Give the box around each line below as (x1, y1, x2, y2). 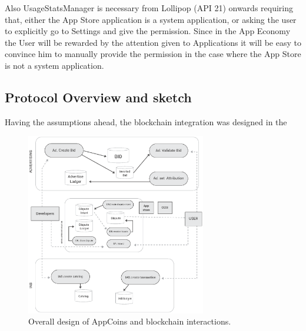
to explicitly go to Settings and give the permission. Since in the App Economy (5, 25, 291, 37)
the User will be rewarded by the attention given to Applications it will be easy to (5, 36, 301, 48)
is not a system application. (5, 59, 104, 71)
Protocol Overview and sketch (5, 88, 192, 106)
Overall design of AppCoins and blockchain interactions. (28, 315, 231, 327)
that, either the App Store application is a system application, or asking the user (5, 13, 297, 25)
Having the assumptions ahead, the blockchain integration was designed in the (5, 115, 287, 128)
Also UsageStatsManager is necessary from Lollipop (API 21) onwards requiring (5, 2, 293, 14)
